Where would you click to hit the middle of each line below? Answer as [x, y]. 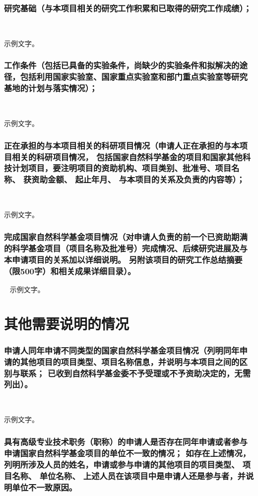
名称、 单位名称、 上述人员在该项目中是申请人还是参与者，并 [129, 475]
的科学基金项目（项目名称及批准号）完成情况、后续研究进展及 [122, 248]
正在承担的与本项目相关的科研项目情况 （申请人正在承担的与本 [122, 145]
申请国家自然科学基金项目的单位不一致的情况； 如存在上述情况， [128, 453]
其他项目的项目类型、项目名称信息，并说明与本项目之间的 [130, 361]
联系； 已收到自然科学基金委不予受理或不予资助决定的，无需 [135, 373]
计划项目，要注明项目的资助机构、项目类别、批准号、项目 [122, 168]
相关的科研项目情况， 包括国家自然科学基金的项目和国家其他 [127, 156]
